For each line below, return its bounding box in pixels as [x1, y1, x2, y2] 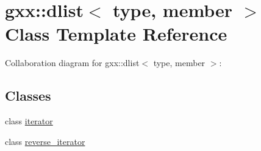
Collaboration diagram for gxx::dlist [5, 56, 140, 69]
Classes [5, 86, 51, 105]
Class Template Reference [5, 21, 227, 46]
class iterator [5, 115, 53, 127]
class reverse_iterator [5, 135, 85, 147]
